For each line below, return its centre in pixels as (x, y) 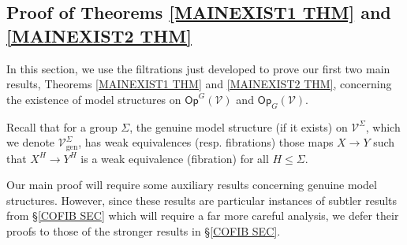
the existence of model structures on (94, 99)
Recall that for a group (62, 126)
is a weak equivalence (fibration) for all (175, 158)
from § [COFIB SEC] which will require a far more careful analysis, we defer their (203, 215)
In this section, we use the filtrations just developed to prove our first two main (198, 68)
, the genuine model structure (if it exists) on (239, 126)
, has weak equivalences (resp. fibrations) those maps (206, 142)
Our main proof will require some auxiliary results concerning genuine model (192, 185)
